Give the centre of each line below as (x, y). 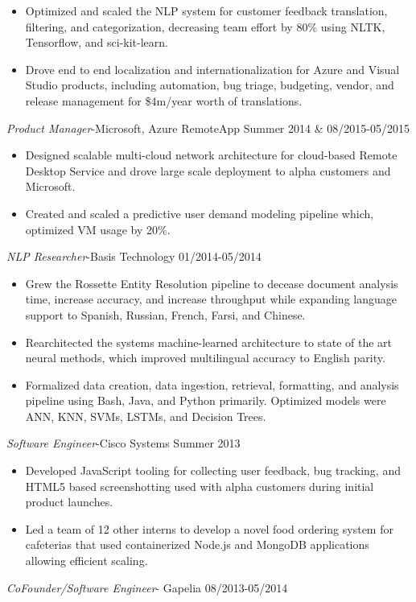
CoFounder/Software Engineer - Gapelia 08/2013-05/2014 (147, 587)
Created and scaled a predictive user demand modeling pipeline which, (200, 213)
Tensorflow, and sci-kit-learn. (97, 42)
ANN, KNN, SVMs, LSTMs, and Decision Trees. (146, 416)
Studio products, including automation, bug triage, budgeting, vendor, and (210, 85)
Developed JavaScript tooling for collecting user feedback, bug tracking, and (213, 470)
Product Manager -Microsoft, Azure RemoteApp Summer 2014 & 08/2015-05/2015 (208, 128)
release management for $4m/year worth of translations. (164, 100)
